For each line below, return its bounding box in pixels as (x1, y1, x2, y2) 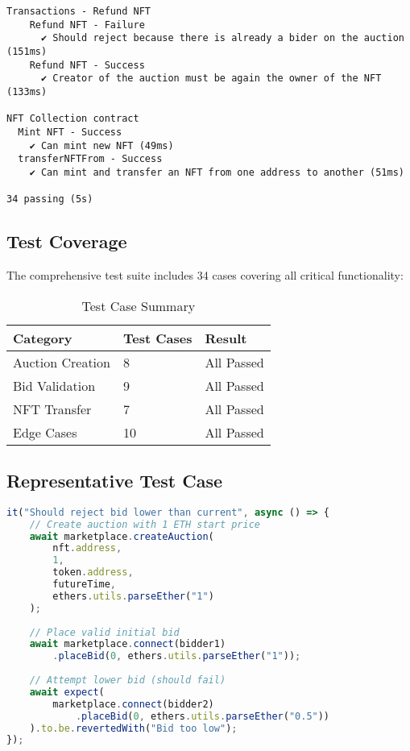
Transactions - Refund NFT (6, 6, 151, 17)
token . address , (52, 566, 134, 579)
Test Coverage (6, 229, 127, 254)
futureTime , (52, 579, 117, 591)
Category (13, 328, 72, 347)
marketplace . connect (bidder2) (52, 698, 214, 710)
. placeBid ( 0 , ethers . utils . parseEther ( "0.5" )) (75, 710, 330, 722)
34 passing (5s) (6, 193, 93, 205)
